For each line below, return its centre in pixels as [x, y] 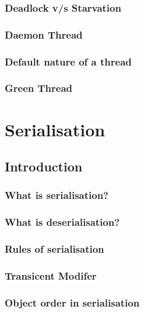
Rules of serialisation [55, 249]
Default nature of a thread [68, 61]
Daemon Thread [44, 34]
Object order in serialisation [72, 302]
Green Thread [39, 88]
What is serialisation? [57, 195]
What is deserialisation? [62, 222]
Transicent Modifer [51, 275]
